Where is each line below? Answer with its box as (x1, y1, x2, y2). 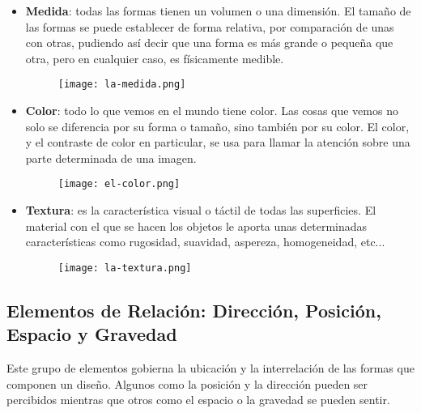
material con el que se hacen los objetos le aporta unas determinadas (25, 217, 368, 234)
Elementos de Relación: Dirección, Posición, (6, 297, 381, 322)
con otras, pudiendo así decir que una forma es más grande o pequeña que (25, 34, 393, 51)
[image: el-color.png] (57, 178, 181, 190)
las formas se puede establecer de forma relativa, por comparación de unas (25, 18, 394, 35)
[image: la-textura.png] (57, 262, 192, 274)
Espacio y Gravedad (6, 321, 177, 347)
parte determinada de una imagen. (25, 149, 197, 166)
